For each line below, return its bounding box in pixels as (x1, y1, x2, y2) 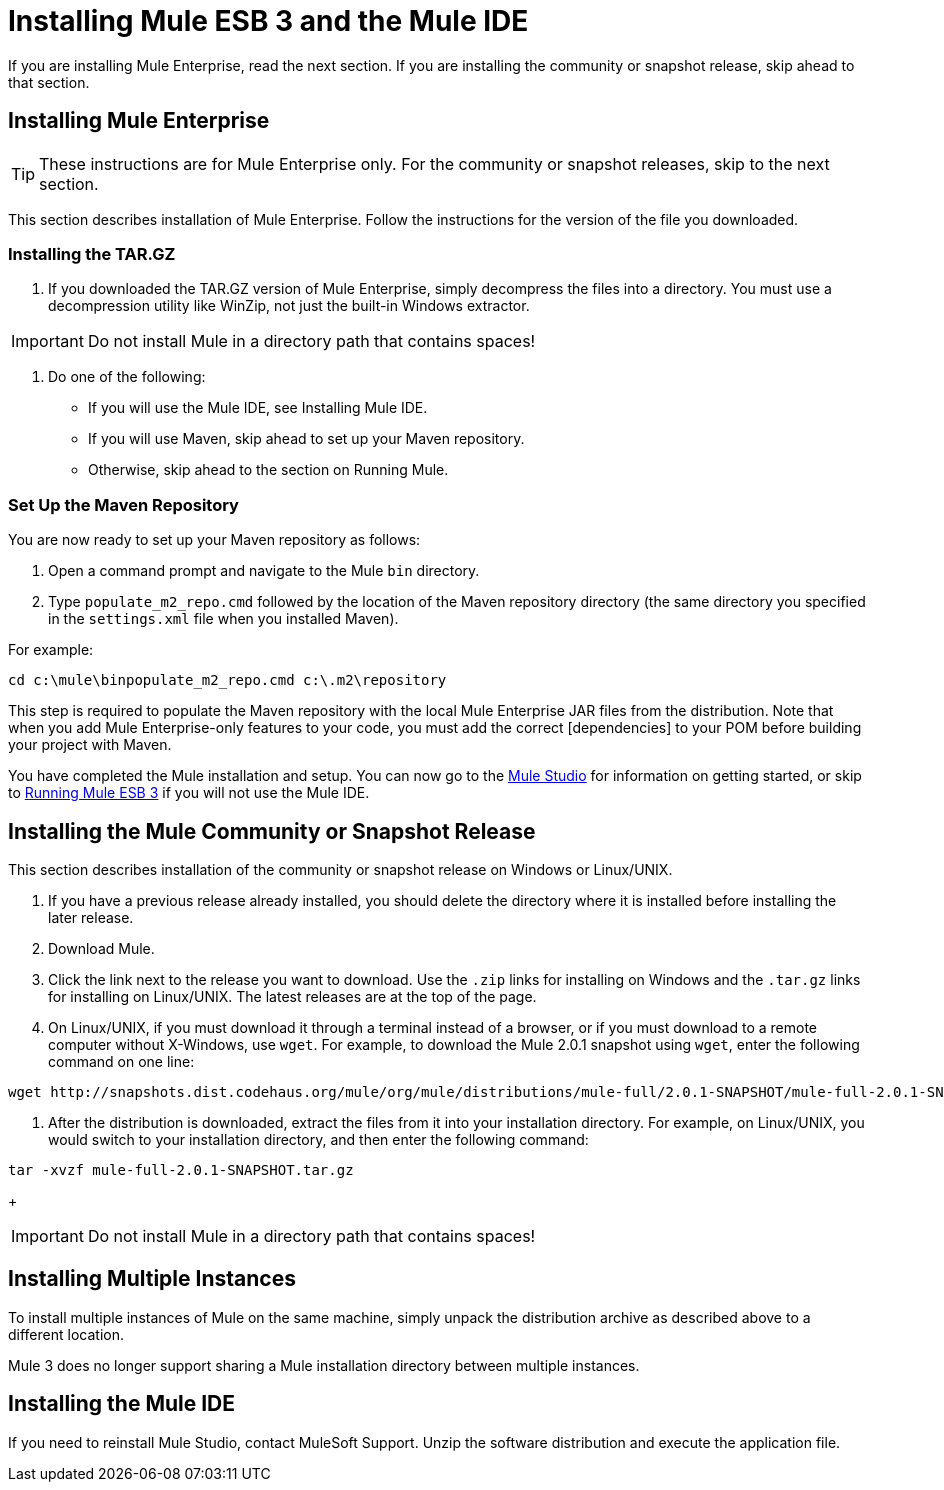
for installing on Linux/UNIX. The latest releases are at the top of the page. (48, 987, 537, 1005)
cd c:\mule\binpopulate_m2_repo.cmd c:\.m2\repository (8, 672, 447, 689)
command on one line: (48, 1052, 195, 1070)
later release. (48, 908, 134, 926)
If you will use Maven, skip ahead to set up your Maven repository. (88, 430, 525, 448)
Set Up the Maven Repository (8, 494, 239, 515)
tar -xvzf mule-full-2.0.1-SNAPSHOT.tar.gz (8, 1161, 354, 1178)
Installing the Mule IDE (8, 1391, 236, 1417)
